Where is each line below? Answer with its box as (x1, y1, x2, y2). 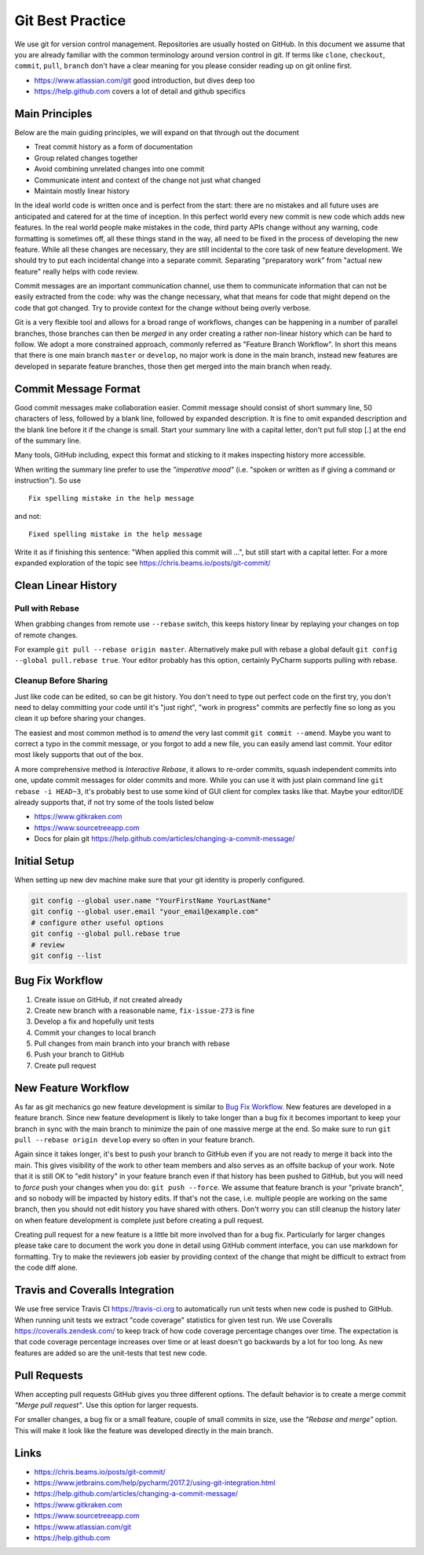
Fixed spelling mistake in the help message (28, 530, 203, 539)
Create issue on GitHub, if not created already (34, 994, 183, 1004)
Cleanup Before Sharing (14, 675, 108, 686)
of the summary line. (14, 436, 82, 445)
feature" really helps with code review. (14, 267, 139, 276)
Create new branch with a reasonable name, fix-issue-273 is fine (34, 1005, 255, 1015)
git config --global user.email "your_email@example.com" (31, 907, 259, 916)
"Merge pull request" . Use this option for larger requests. (14, 1400, 199, 1410)
